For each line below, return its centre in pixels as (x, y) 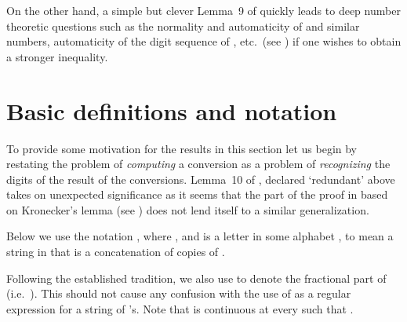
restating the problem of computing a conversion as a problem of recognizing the (198, 164)
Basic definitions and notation (172, 110)
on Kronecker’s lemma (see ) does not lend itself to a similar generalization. (188, 209)
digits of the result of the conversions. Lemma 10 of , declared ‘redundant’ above (201, 179)
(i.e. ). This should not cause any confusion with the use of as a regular (179, 293)
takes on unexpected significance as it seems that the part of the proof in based (197, 194)
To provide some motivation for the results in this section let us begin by (182, 148)
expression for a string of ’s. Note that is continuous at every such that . (180, 308)
